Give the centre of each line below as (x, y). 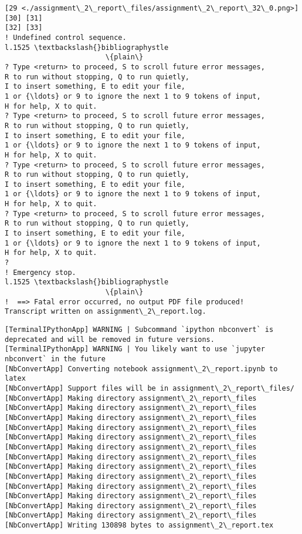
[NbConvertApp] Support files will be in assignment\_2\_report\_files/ (150, 388)
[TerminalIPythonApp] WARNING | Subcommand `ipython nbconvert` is (139, 330)
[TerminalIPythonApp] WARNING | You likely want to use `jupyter (135, 349)
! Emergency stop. (40, 272)
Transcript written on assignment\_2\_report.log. (106, 312)
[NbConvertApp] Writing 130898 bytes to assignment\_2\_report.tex (139, 525)
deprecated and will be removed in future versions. (110, 339)
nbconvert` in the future (55, 359)
